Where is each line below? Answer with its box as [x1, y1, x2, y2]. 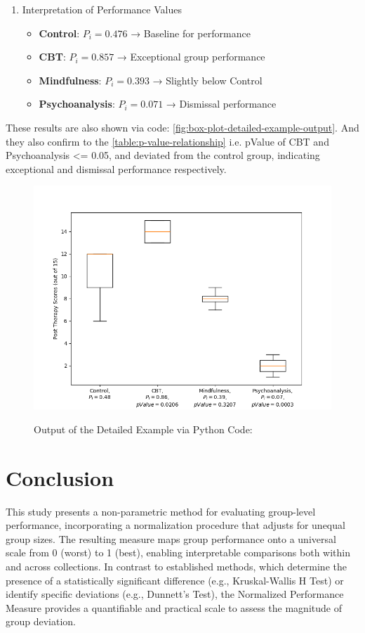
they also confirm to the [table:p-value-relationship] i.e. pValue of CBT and [6, 134, 329, 148]
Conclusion [6, 463, 114, 492]
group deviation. [6, 614, 77, 629]
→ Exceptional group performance [117, 49, 265, 64]
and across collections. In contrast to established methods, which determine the [6, 559, 347, 574]
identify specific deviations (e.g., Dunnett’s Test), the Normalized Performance [6, 587, 344, 601]
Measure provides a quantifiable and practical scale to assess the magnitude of [6, 600, 342, 615]
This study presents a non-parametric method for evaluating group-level [6, 504, 316, 518]
